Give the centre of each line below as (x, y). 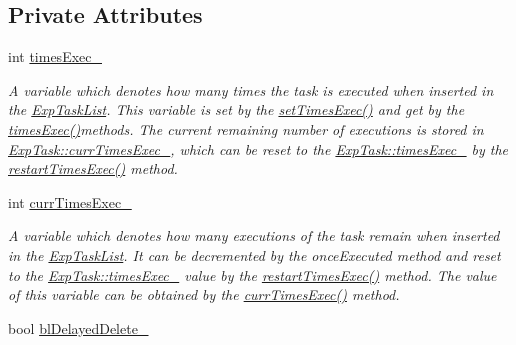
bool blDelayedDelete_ (78, 327)
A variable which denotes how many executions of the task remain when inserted (254, 235)
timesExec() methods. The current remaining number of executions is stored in (246, 128)
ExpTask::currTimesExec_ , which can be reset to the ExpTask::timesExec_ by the (258, 148)
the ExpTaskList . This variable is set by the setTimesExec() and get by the (236, 109)
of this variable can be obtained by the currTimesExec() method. (204, 294)
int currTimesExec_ (70, 201)
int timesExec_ (55, 56)
